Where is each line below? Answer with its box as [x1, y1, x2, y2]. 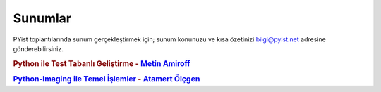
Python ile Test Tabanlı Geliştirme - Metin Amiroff [13, 58, 190, 68]
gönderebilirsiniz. [13, 44, 64, 53]
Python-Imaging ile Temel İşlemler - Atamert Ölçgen [13, 74, 200, 84]
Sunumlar [13, 11, 72, 26]
